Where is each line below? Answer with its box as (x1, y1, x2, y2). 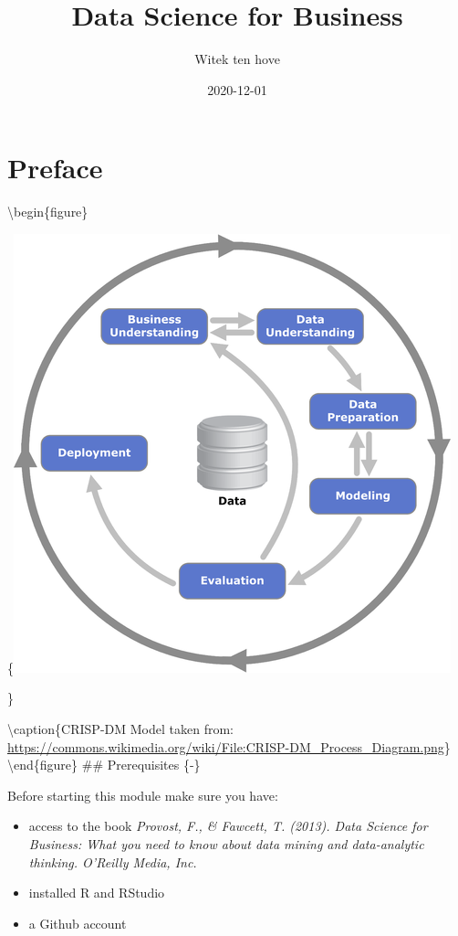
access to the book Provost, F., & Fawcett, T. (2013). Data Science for (28, 816, 428, 835)
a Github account (28, 913, 127, 932)
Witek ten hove (194, 49, 280, 69)
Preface (7, 149, 103, 186)
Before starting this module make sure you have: (7, 785, 278, 804)
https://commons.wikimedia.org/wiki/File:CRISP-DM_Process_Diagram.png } (7, 737, 451, 756)
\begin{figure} (7, 202, 88, 221)
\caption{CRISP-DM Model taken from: (7, 719, 234, 739)
